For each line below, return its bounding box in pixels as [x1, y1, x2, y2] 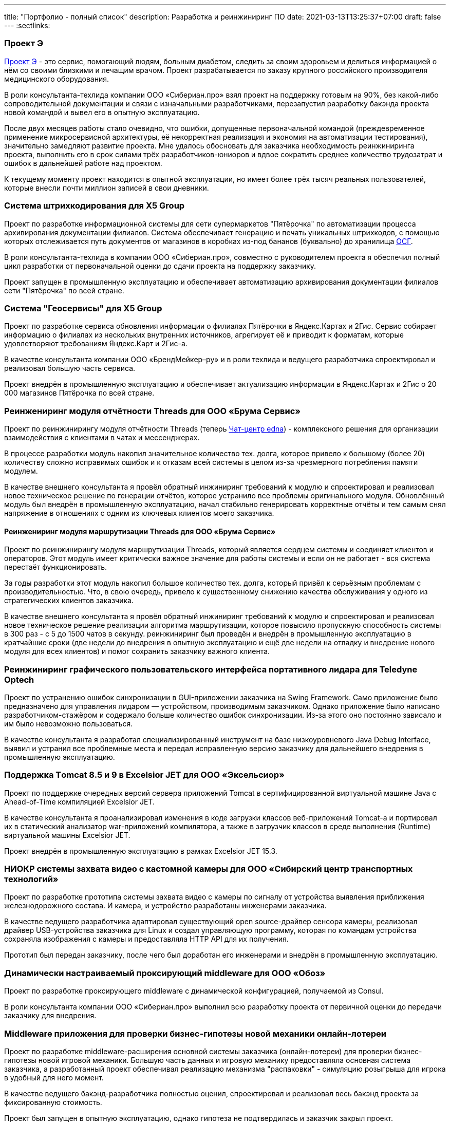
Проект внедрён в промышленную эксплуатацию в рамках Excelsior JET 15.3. [4, 846, 277, 855]
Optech [4, 674, 34, 685]
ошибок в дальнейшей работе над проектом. [4, 158, 162, 167]
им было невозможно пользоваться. [4, 719, 133, 728]
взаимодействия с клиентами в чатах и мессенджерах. [4, 433, 200, 442]
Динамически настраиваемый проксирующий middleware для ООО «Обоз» [4, 967, 326, 978]
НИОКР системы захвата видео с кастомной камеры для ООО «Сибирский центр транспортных [4, 864, 413, 874]
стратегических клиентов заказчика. [4, 596, 134, 605]
